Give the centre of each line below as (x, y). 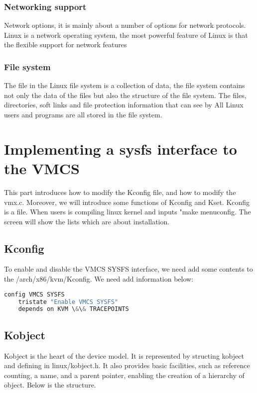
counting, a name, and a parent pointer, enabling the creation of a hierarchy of (124, 375)
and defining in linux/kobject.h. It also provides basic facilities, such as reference (127, 365)
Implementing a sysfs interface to (121, 148)
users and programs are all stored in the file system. (83, 114)
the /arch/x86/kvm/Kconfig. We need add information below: (99, 279)
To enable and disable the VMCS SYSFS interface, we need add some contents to (128, 269)
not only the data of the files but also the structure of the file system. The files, (125, 95)
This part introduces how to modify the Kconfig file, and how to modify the (120, 192)
